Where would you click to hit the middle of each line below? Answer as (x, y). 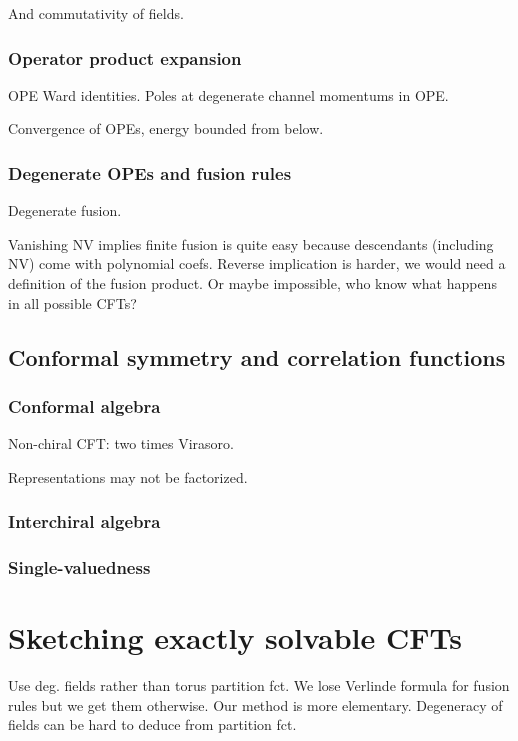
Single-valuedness (79, 567)
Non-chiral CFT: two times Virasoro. (121, 443)
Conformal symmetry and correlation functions (257, 356)
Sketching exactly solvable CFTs (235, 637)
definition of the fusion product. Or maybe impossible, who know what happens (252, 283)
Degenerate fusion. (65, 210)
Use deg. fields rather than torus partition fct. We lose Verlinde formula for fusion (259, 685)
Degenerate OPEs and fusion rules (150, 172)
